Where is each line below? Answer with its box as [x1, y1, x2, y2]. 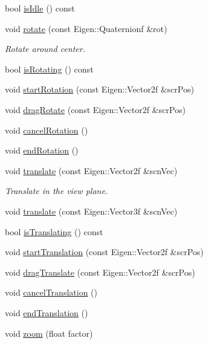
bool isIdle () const [5, 2, 75, 14]
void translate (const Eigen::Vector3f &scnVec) [5, 204, 178, 217]
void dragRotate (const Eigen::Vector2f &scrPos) [5, 103, 186, 115]
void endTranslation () [5, 306, 88, 319]
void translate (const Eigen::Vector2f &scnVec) [5, 164, 178, 177]
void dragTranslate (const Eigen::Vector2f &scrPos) [5, 265, 195, 278]
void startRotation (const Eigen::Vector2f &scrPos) [5, 83, 194, 96]
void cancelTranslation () [5, 286, 97, 299]
